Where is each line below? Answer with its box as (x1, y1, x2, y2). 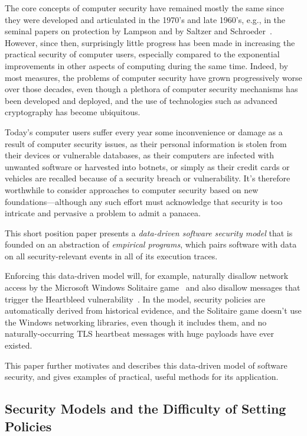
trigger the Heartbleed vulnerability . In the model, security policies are (5, 292, 266, 305)
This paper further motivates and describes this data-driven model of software (5, 359, 288, 371)
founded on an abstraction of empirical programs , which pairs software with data (5, 238, 297, 250)
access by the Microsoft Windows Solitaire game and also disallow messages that (5, 281, 301, 294)
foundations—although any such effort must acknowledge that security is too (5, 195, 283, 207)
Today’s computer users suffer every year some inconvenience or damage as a (5, 125, 283, 138)
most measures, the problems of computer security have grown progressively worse (5, 71, 302, 83)
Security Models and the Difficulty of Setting (5, 399, 286, 418)
